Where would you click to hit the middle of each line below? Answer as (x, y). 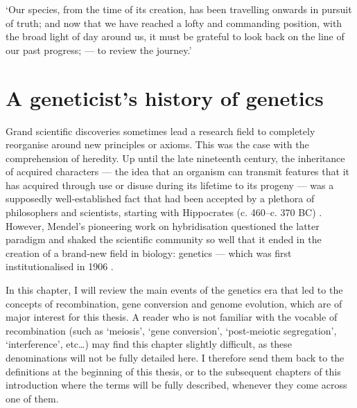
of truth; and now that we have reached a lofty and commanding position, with (174, 23)
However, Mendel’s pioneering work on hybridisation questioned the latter (163, 225)
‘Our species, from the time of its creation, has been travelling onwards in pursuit (179, 9)
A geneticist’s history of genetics (165, 97)
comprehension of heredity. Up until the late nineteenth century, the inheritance (175, 158)
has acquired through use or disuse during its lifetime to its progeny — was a (170, 185)
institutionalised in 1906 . (60, 266)
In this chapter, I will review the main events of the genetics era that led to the (174, 290)
